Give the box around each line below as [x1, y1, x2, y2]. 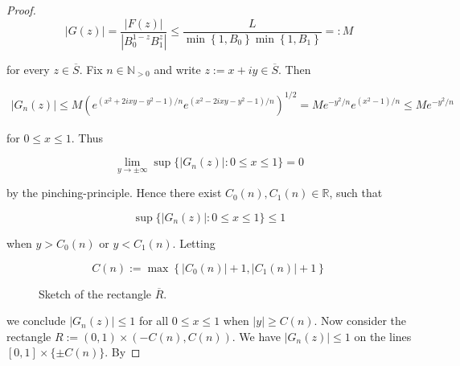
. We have [232, 327, 281, 344]
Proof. [6, 2, 36, 18]
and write [154, 60, 201, 77]
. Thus [71, 129, 104, 146]
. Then [278, 60, 311, 77]
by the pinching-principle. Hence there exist [6, 184, 222, 201]
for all [138, 312, 169, 329]
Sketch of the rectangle [39, 285, 152, 302]
